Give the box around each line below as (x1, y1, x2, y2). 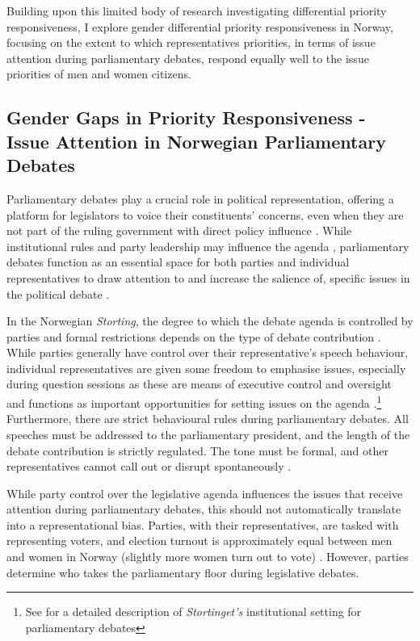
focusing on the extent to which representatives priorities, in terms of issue (6, 34, 376, 51)
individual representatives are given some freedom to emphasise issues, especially (6, 359, 406, 376)
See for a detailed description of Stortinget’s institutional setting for (25, 603, 362, 620)
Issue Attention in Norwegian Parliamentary (6, 128, 386, 153)
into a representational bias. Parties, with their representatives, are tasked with (6, 516, 399, 533)
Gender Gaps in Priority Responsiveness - (6, 105, 366, 130)
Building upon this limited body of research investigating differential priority (6, 2, 387, 19)
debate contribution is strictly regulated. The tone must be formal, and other (6, 442, 388, 459)
